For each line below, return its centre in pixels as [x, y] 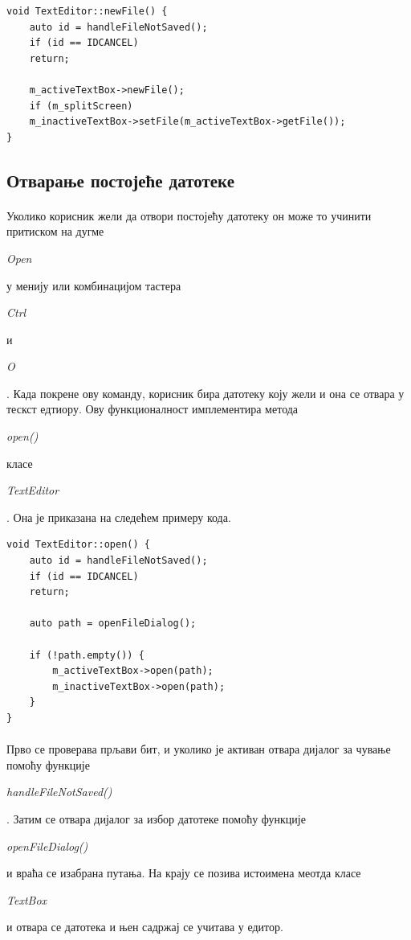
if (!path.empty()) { [87, 655]
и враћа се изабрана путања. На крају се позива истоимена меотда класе [184, 873]
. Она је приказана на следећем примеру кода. [119, 517]
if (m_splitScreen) [81, 106]
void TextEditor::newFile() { [87, 11]
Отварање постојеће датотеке [120, 180]
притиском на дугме [55, 231]
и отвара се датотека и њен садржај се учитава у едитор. [145, 927]
